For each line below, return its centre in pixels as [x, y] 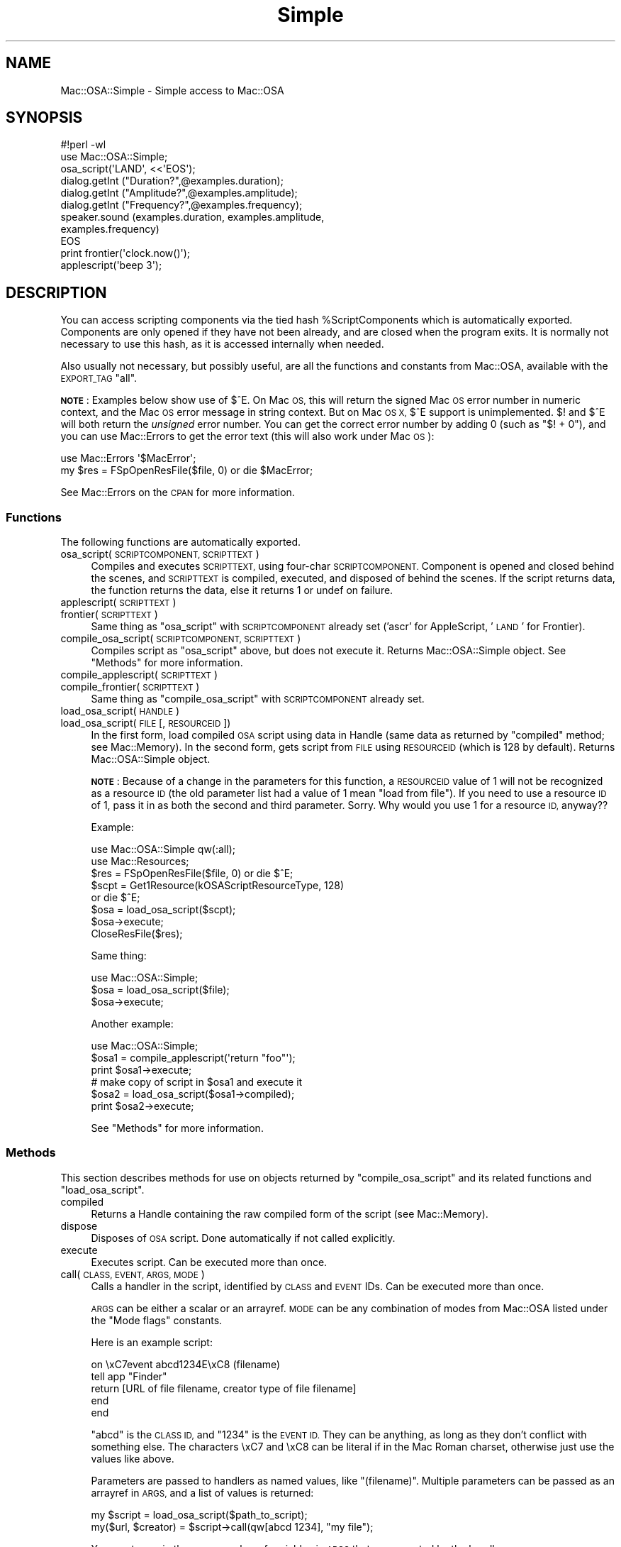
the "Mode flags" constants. [157, 1320]
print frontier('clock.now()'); [125, 253]
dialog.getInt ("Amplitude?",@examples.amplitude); [179, 193]
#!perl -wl [83, 145]
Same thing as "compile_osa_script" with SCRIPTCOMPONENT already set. [258, 699]
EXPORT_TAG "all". [99, 378]
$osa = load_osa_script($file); [160, 990]
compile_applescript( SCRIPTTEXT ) [139, 675]
